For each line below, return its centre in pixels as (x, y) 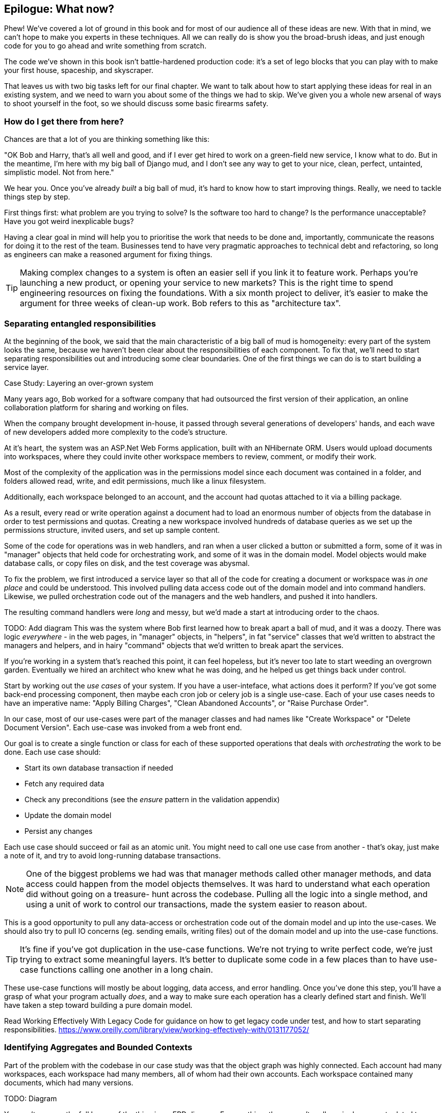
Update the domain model (68, 815)
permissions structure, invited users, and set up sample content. (112, 530)
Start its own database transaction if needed (99, 768)
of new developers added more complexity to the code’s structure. (116, 432)
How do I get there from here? (64, 121)
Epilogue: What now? (59, 9)
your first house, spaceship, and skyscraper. (79, 70)
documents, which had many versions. (69, 1082)
